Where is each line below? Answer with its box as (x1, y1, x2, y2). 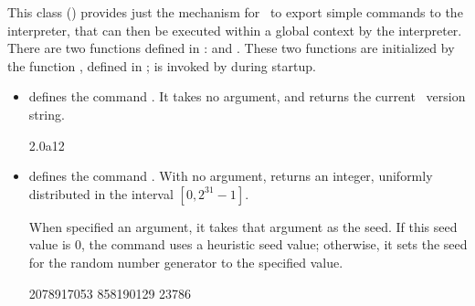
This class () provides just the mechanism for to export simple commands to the (7, 3, 463, 21)
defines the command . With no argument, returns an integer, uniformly (28, 166, 433, 185)
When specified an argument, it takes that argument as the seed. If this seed (28, 216, 458, 236)
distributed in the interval (28, 184, 174, 203)
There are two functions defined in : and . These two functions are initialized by (7, 38, 455, 58)
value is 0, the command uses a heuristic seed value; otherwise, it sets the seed (28, 235, 468, 254)
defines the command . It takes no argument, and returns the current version (28, 87, 466, 106)
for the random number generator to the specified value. (28, 252, 343, 271)
